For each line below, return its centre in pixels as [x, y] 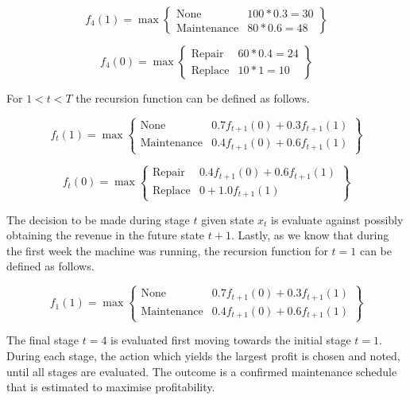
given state [228, 219]
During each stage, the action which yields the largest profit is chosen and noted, [203, 355]
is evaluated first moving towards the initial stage [231, 340]
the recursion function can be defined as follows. [193, 98]
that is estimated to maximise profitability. [111, 387]
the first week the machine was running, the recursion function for [167, 250]
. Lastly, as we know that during [310, 235]
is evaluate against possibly [337, 219]
